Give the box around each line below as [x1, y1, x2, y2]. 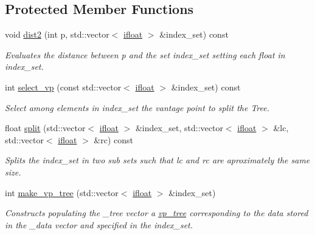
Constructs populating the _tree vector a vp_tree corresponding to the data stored [5, 206, 308, 219]
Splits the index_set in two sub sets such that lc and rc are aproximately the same [5, 154, 310, 166]
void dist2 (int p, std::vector [5, 28, 109, 41]
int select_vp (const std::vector [5, 80, 122, 93]
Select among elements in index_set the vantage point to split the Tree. [5, 101, 269, 114]
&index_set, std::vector [135, 121, 223, 134]
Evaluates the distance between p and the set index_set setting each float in [5, 48, 285, 61]
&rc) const [94, 133, 134, 146]
